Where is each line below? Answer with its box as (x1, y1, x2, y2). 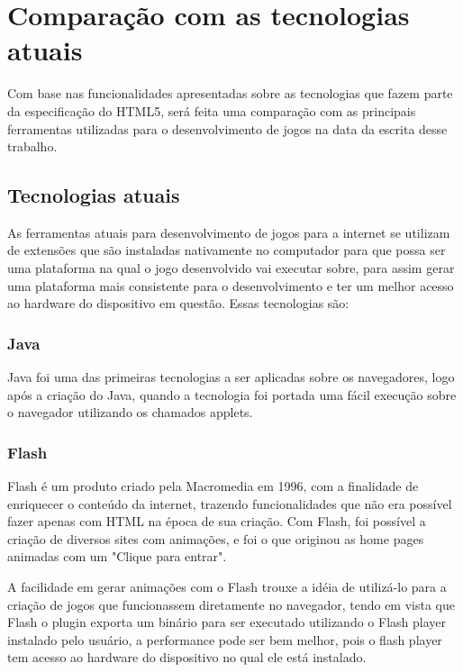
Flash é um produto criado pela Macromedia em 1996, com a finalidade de (7, 477, 419, 495)
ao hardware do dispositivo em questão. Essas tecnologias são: (7, 294, 350, 313)
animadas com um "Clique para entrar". (7, 547, 227, 566)
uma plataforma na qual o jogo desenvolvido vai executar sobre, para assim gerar (7, 259, 455, 277)
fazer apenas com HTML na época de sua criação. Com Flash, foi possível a (7, 512, 426, 531)
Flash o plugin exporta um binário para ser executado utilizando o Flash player (7, 613, 446, 631)
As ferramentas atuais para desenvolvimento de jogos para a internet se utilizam (7, 222, 450, 241)
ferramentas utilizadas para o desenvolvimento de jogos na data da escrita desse (7, 119, 448, 138)
